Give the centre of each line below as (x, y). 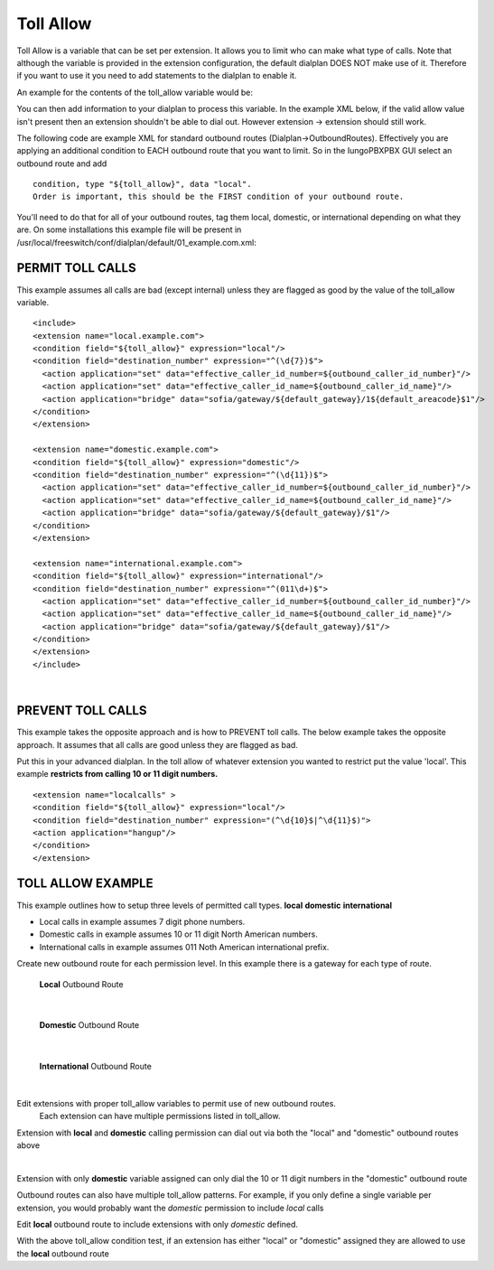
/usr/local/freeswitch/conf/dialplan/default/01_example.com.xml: (136, 242)
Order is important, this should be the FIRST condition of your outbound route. (219, 197)
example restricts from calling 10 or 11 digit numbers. (117, 774)
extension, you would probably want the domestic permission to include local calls (170, 1208)
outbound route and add (62, 163)
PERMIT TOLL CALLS (76, 268)
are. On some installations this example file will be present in (129, 229)
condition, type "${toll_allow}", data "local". (142, 184)
